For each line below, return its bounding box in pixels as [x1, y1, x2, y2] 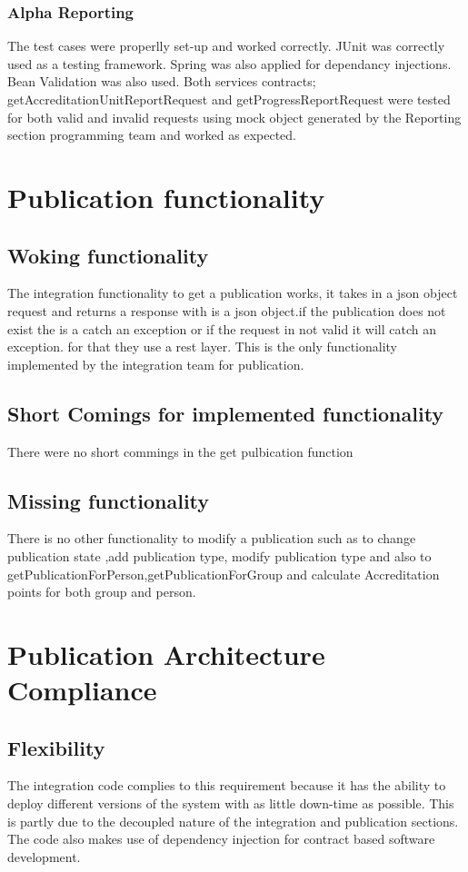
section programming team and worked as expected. [7, 125, 296, 144]
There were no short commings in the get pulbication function [7, 441, 353, 461]
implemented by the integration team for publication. [7, 354, 304, 373]
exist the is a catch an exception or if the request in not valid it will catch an [7, 319, 436, 338]
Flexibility [7, 733, 105, 761]
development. [7, 847, 81, 866]
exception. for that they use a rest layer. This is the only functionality [7, 337, 397, 356]
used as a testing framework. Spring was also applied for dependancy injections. [7, 54, 452, 73]
